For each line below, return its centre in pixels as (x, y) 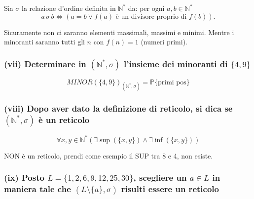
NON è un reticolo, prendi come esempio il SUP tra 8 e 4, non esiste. (109, 155)
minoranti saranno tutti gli (44, 42)
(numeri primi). (164, 42)
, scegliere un (160, 178)
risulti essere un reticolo (170, 189)
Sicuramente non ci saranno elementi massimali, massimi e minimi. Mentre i (119, 32)
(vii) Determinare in (45, 63)
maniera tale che (37, 189)
